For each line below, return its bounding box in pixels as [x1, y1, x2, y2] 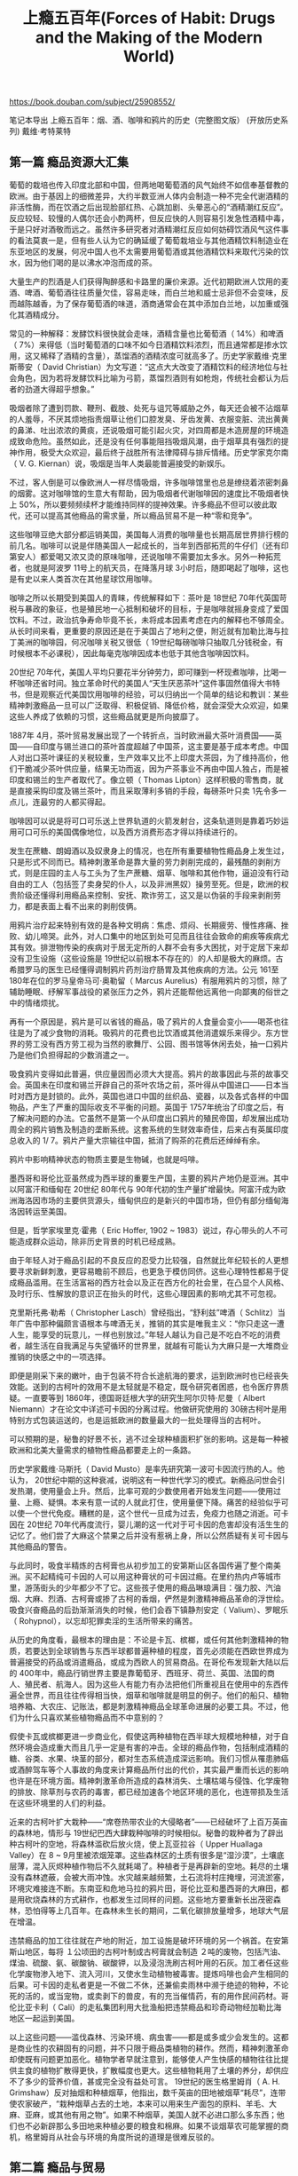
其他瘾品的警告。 [9, 1541, 72, 1552]
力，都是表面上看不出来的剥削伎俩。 [9, 901, 142, 911]
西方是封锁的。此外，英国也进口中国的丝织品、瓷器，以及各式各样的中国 [24, 1091, 289, 1101]
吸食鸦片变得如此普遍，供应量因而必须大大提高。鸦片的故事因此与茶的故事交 [9, 1069, 289, 1079]
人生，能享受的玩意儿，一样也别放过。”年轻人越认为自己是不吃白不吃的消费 [9, 1329, 281, 1340]
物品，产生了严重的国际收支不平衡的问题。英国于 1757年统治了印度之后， [9, 1102, 277, 1112]
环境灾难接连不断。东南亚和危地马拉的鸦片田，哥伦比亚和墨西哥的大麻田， [9, 1883, 281, 1894]
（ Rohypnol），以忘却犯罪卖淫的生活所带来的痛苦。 [9, 1616, 198, 1626]
